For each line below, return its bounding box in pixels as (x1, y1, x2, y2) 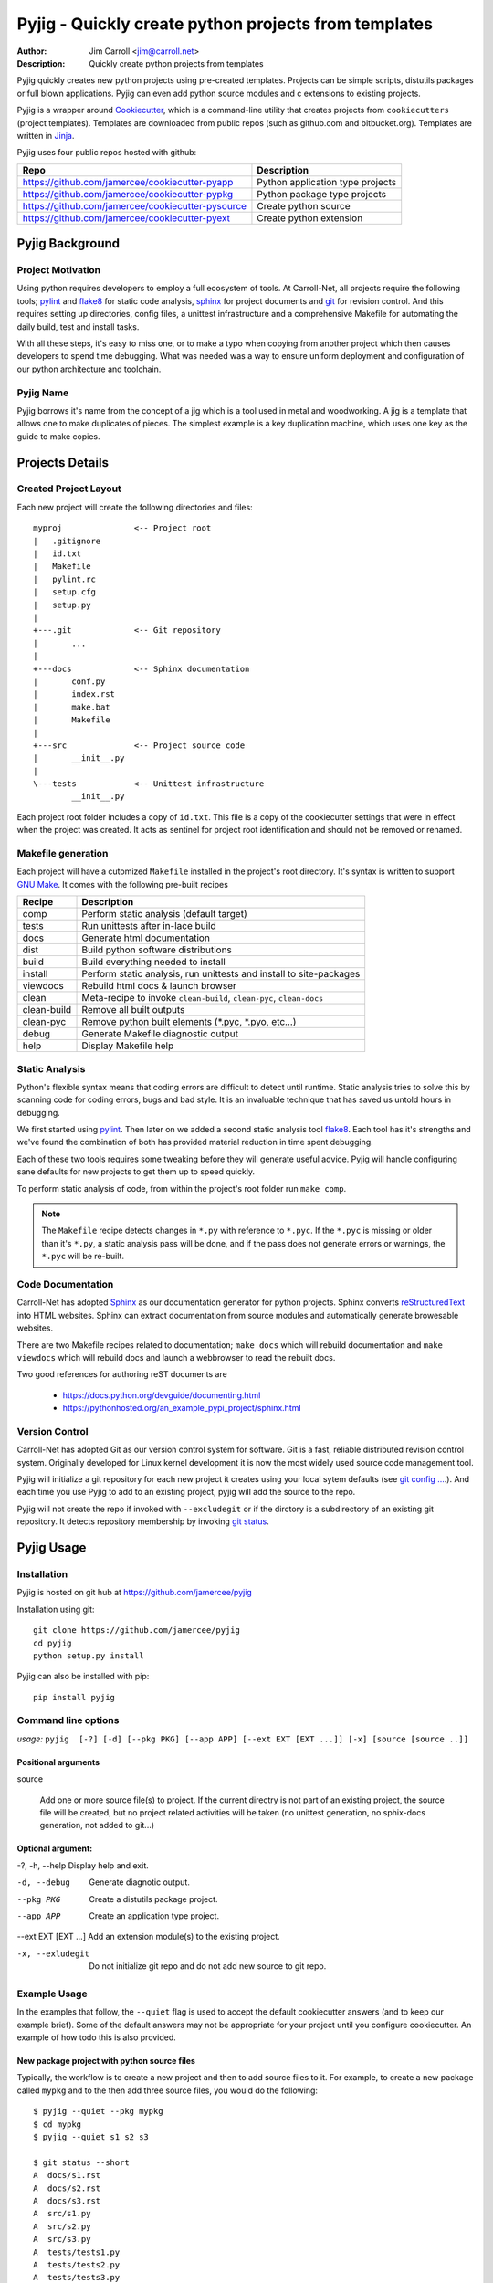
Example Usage (16, 1987, 88, 2000)
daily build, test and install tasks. (16, 321, 140, 332)
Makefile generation (16, 847, 109, 859)
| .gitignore (33, 535, 101, 546)
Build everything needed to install (81, 955, 226, 968)
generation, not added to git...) (39, 1820, 155, 1831)
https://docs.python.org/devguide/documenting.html (62, 1389, 261, 1401)
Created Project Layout (16, 482, 122, 495)
